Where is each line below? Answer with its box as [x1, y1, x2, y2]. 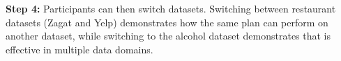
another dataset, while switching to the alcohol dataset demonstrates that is [6, 28, 331, 43]
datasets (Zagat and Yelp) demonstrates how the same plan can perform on [6, 15, 328, 29]
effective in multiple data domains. [6, 42, 153, 56]
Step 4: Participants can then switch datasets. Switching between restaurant [6, 1, 336, 15]
